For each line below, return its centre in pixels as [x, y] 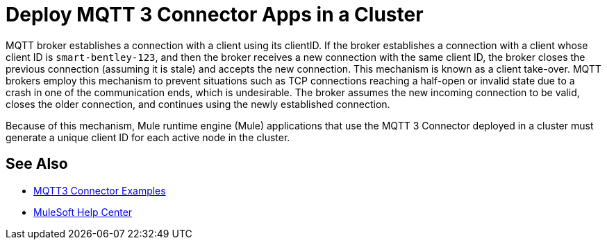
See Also [37, 164]
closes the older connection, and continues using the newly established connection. [198, 104]
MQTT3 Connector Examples [100, 190]
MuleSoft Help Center [83, 212]
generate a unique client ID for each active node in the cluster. [148, 137]
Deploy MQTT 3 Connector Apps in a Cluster [215, 15]
